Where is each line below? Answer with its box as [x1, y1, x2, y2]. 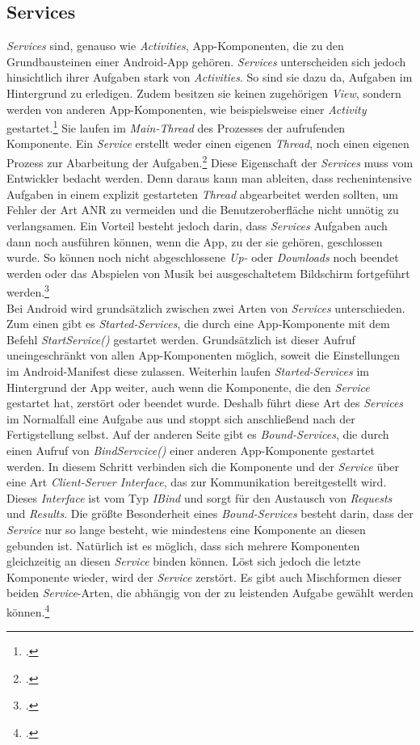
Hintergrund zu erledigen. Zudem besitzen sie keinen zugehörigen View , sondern [6, 84, 401, 101]
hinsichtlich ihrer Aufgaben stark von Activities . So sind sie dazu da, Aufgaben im [6, 69, 413, 86]
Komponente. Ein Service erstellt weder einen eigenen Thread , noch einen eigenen [6, 135, 409, 152]
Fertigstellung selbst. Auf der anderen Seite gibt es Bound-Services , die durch [6, 426, 389, 443]
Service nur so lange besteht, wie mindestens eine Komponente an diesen [6, 520, 366, 537]
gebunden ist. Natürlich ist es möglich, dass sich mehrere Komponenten [6, 537, 360, 553]
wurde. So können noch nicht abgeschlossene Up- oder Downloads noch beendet [6, 249, 399, 266]
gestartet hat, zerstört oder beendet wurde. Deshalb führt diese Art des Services [6, 394, 404, 411]
